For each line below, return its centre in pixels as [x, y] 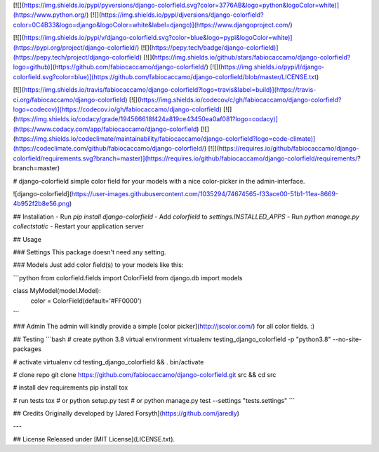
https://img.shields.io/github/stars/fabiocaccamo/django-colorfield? [252, 57]
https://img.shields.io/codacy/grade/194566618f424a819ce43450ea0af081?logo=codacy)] [147, 119]
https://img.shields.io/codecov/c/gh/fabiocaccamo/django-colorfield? [240, 100]
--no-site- [347, 339]
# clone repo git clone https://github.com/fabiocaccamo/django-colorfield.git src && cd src [145, 374]
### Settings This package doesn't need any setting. [89, 252]
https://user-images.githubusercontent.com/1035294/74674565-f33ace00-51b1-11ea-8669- [205, 194]
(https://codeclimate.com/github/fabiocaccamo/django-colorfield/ [109, 149]
